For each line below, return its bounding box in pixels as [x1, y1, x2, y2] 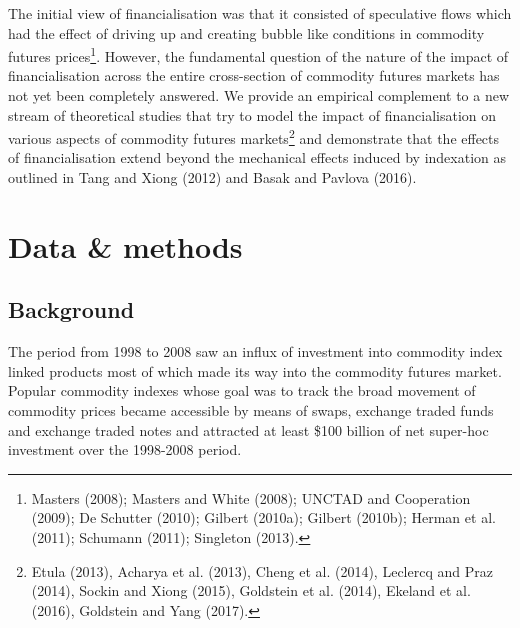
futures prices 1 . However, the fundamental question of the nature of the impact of [8, 43, 509, 66]
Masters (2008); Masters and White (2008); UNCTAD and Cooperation [31, 487, 471, 508]
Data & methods [8, 225, 243, 266]
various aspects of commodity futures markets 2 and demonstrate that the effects [8, 125, 500, 148]
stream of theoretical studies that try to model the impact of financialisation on [8, 104, 497, 125]
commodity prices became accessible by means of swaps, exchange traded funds [8, 400, 494, 421]
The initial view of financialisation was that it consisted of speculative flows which [8, 3, 512, 23]
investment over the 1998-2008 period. [8, 439, 242, 460]
